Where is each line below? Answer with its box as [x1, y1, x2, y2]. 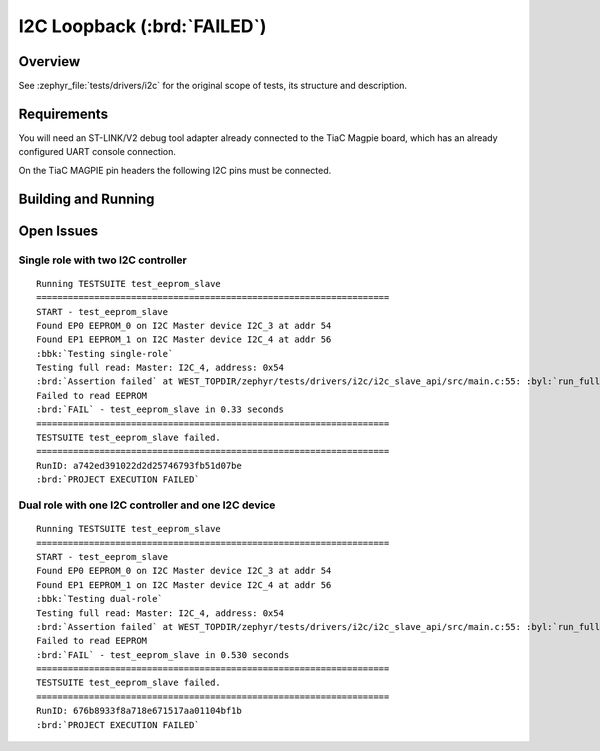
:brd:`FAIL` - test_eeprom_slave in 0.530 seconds [36, 649, 290, 660]
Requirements [18, 105, 109, 122]
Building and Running [18, 190, 155, 207]
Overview [18, 53, 81, 70]
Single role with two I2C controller [18, 253, 187, 267]
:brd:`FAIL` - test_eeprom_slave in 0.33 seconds [36, 404, 285, 415]
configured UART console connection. [18, 146, 177, 158]
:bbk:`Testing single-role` [36, 348, 174, 359]
